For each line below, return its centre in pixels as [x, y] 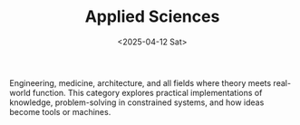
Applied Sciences [152, 17]
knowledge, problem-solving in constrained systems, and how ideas [137, 102]
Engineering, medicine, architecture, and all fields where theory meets [140, 82]
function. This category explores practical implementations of [147, 92]
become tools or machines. [60, 111]
